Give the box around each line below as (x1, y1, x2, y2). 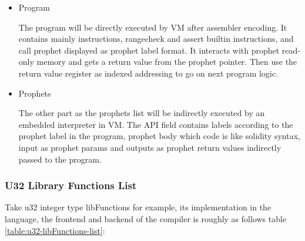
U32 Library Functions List (5, 178, 137, 193)
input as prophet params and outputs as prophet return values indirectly (18, 141, 281, 153)
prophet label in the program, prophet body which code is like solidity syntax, (18, 130, 300, 142)
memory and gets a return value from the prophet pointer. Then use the (36, 55, 297, 68)
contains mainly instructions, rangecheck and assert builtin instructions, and (18, 32, 294, 45)
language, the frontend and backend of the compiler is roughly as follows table (5, 212, 287, 225)
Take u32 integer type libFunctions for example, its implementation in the (5, 201, 272, 213)
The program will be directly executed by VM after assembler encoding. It (18, 21, 287, 33)
